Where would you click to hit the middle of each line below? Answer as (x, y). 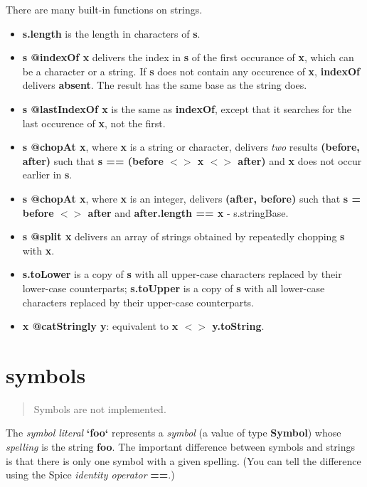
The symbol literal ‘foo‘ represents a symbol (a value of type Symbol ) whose (174, 433)
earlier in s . (47, 175)
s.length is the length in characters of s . (111, 33)
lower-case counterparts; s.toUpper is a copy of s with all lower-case (174, 288)
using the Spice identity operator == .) (90, 475)
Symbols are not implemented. (100, 408)
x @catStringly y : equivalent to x (100, 326)
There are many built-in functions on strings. (104, 9)
